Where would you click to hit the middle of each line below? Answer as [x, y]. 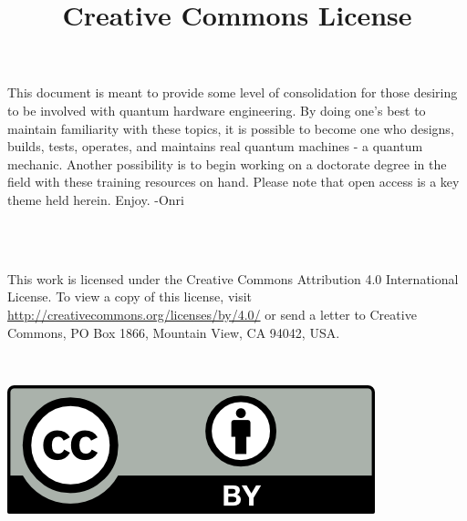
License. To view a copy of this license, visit [130, 296]
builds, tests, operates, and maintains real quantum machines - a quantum [215, 146]
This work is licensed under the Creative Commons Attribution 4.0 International [233, 278]
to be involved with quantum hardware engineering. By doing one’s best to [217, 110]
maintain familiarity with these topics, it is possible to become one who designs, [231, 128]
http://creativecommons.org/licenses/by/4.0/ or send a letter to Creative [212, 314]
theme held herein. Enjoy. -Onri [96, 199]
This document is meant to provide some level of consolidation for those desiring [233, 92]
